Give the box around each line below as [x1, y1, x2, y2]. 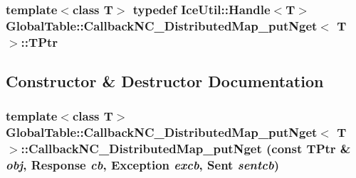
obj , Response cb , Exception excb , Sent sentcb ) [6, 156, 280, 174]
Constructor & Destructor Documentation [6, 70, 324, 92]
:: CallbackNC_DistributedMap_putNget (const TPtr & [21, 140, 351, 157]
